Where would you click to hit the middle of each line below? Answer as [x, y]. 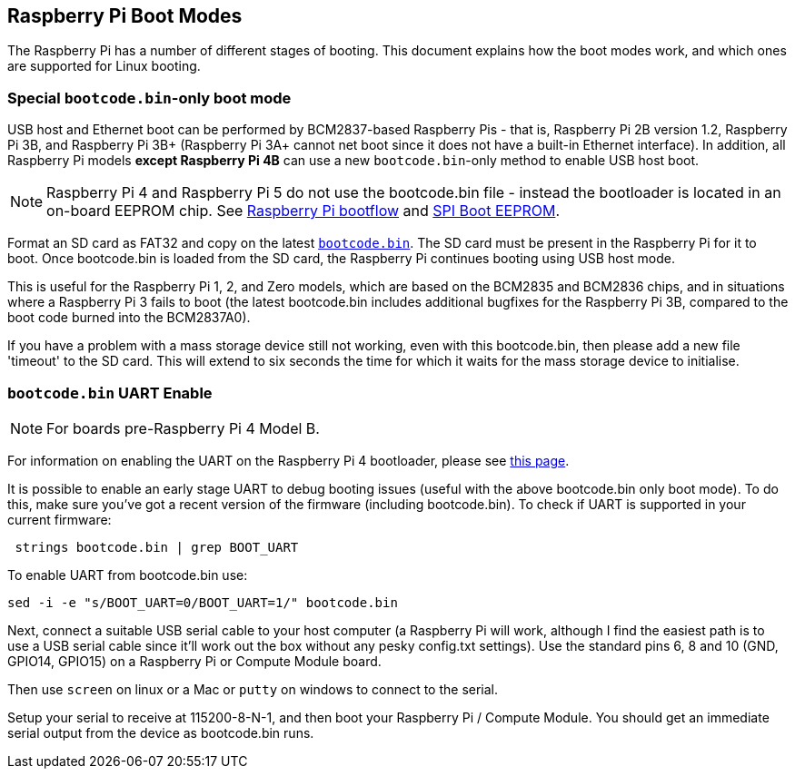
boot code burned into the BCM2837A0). [129, 318]
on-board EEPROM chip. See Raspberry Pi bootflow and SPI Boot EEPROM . [303, 211]
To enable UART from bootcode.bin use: [128, 575]
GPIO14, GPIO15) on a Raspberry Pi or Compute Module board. [194, 661]
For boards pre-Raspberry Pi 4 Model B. [183, 428]
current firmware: [60, 519]
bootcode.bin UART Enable [110, 393]
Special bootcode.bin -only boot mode [149, 98]
